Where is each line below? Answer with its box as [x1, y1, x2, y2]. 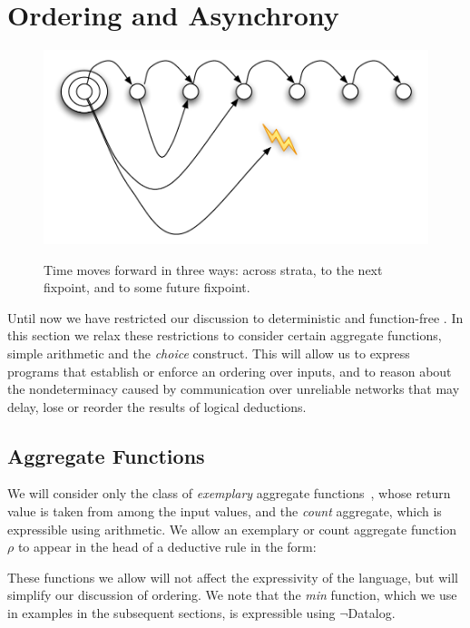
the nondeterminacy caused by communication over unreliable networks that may [7, 379, 460, 398]
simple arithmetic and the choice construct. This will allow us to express [7, 343, 410, 362]
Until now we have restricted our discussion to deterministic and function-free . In [7, 308, 464, 327]
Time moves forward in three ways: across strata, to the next [44, 260, 383, 279]
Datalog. [348, 603, 396, 623]
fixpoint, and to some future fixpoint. [44, 278, 250, 297]
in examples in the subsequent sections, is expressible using [7, 603, 336, 623]
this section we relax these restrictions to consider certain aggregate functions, [7, 326, 442, 345]
